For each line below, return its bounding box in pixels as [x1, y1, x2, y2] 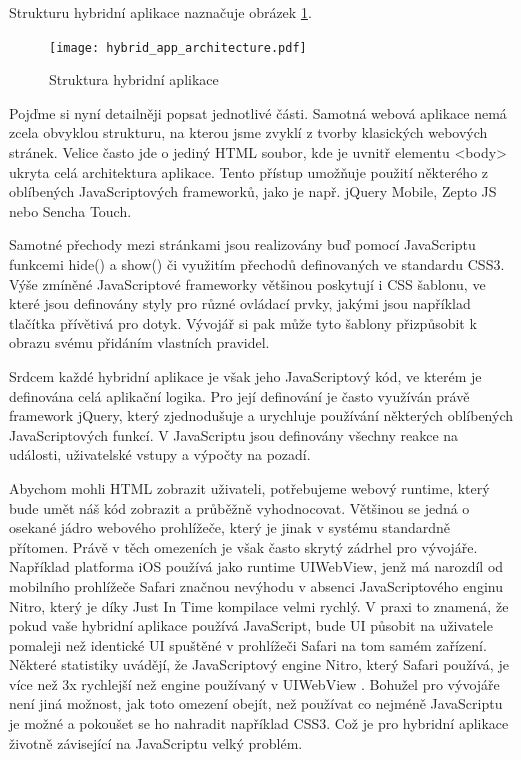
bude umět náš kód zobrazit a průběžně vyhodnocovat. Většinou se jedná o [9, 497, 470, 518]
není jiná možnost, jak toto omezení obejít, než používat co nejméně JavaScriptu [9, 693, 503, 714]
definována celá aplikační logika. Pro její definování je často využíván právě [9, 385, 470, 406]
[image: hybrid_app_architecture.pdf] [49, 40, 307, 55]
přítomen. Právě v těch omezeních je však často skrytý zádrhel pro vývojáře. [9, 536, 478, 557]
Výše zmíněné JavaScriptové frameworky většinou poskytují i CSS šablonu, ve [9, 273, 486, 294]
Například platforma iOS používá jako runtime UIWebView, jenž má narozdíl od [9, 556, 504, 577]
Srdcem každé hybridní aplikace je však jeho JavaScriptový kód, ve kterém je [9, 365, 482, 386]
